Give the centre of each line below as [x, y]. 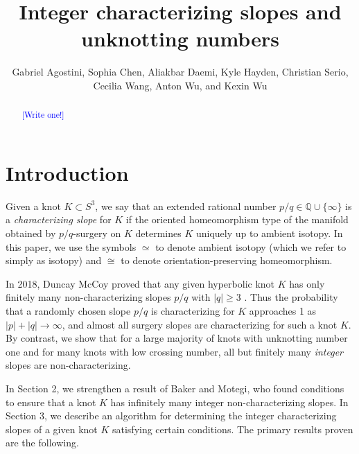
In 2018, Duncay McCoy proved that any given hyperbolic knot [140, 283]
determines [158, 233]
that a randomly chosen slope [68, 311]
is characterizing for [193, 311]
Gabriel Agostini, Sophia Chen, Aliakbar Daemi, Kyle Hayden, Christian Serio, [180, 72]
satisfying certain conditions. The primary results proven [233, 429]
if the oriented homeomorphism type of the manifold [237, 219]
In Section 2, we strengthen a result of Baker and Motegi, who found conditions [175, 388]
